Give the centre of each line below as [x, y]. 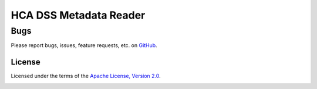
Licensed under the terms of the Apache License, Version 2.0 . [86, 76]
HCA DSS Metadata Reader [78, 15]
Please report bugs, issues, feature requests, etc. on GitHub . [84, 45]
